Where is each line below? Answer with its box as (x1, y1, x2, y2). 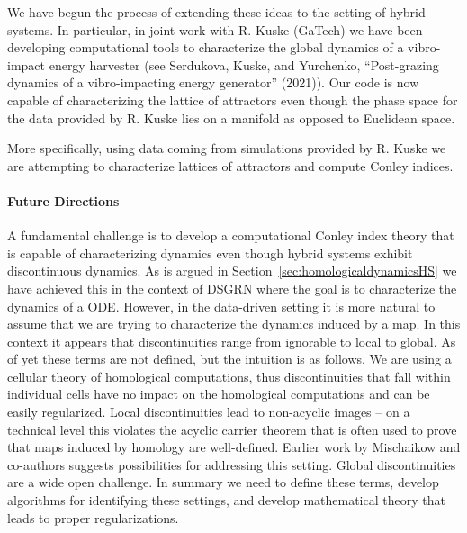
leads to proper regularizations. (7, 508, 179, 527)
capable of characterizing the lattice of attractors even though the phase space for (7, 90, 458, 109)
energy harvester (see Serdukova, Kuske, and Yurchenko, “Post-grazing (49, 55, 439, 74)
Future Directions (7, 191, 120, 210)
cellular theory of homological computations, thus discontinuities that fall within (7, 366, 451, 385)
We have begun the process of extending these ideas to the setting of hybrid (7, 3, 426, 21)
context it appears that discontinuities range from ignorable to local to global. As (7, 331, 456, 350)
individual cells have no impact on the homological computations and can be (7, 384, 430, 403)
